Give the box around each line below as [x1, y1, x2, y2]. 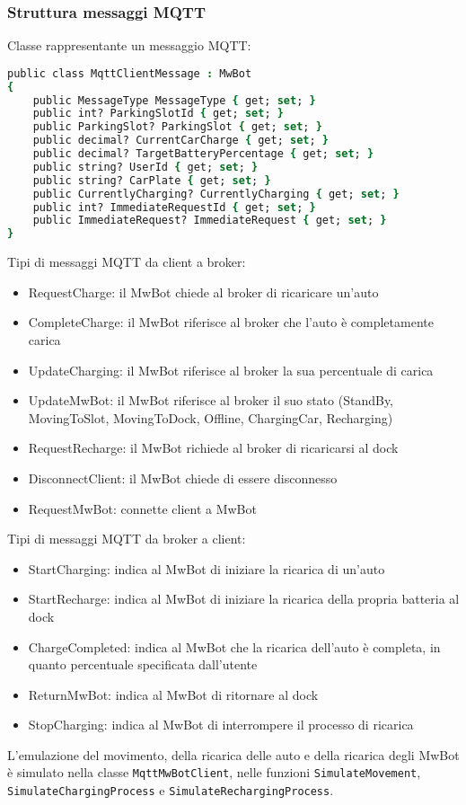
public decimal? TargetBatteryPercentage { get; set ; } [32, 147, 374, 161]
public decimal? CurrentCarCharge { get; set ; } [32, 134, 329, 147]
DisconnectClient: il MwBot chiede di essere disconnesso [28, 468, 338, 487]
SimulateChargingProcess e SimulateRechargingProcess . [7, 781, 334, 800]
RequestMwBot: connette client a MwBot [28, 499, 257, 517]
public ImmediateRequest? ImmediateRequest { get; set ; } [32, 214, 387, 227]
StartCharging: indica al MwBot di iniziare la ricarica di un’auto [28, 559, 385, 578]
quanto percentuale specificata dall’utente [28, 655, 258, 674]
